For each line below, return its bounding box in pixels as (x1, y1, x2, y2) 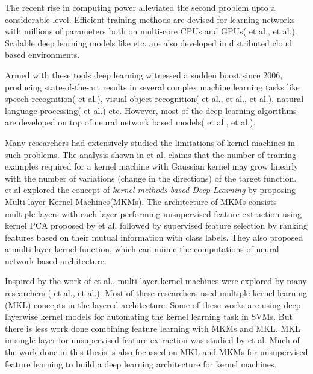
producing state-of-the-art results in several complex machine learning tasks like (5, 80, 300, 93)
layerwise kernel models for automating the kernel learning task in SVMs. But (5, 310, 293, 323)
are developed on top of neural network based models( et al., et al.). (5, 116, 256, 128)
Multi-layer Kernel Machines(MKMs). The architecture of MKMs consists (5, 195, 277, 208)
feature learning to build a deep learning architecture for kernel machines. (5, 357, 277, 370)
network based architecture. (5, 254, 107, 267)
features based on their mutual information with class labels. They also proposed (5, 230, 303, 243)
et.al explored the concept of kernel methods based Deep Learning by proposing (5, 183, 296, 196)
